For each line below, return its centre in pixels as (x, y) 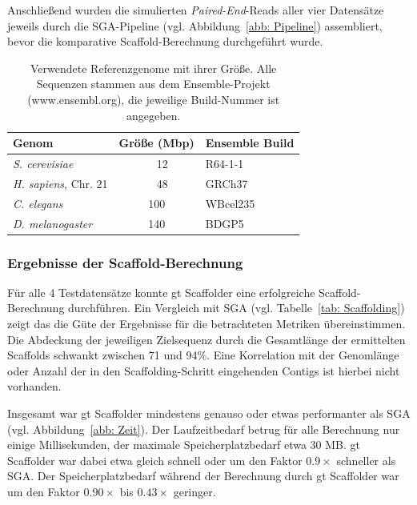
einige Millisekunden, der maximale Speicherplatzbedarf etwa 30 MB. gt (184, 445)
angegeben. (154, 115)
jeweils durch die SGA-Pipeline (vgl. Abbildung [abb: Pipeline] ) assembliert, (195, 25)
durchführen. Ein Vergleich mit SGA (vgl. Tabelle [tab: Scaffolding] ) (237, 308)
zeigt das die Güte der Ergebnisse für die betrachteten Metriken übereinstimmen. (206, 324)
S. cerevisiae (43, 163)
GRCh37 (227, 183)
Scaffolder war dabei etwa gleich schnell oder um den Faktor (155, 460)
